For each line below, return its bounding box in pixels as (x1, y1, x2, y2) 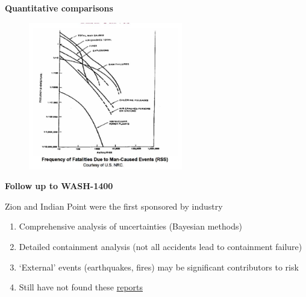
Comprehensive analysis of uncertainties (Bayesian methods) (19, 220, 242, 233)
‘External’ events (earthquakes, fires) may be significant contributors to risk (19, 260, 299, 273)
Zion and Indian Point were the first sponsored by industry (5, 199, 223, 212)
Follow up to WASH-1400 (5, 180, 113, 192)
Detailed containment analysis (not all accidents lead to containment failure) (19, 240, 302, 252)
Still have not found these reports (19, 281, 143, 293)
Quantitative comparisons (5, 2, 113, 14)
